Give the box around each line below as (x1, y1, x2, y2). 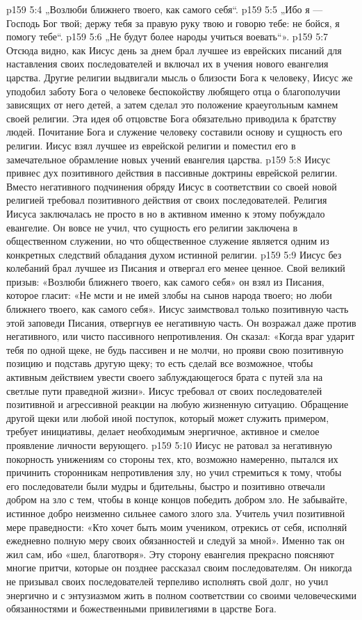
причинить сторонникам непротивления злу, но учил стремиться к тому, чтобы (6, 465, 342, 480)
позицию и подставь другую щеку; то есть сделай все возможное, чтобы (6, 356, 313, 370)
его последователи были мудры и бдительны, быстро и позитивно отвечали (6, 478, 325, 493)
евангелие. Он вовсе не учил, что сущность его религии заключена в (6, 220, 298, 234)
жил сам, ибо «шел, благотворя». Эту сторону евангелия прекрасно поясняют (6, 546, 334, 561)
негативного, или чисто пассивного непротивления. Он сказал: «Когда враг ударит (6, 329, 355, 343)
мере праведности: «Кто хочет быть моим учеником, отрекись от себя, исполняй (6, 519, 347, 534)
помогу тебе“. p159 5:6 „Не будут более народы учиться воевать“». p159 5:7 (6, 29, 329, 44)
